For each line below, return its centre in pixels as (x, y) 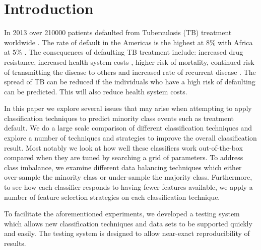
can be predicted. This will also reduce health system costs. (96, 91)
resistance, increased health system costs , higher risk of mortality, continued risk (129, 61)
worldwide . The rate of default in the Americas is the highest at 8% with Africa (128, 42)
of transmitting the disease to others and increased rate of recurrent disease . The (130, 72)
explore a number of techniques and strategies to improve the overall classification (130, 138)
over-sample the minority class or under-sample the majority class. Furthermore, (128, 177)
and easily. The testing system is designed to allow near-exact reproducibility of (127, 233)
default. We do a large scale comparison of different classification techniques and (128, 128)
